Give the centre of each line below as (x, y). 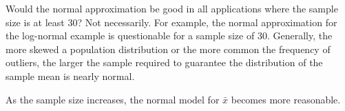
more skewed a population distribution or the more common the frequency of (168, 49)
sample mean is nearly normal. (70, 75)
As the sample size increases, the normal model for (113, 99)
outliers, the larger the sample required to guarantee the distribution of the (164, 62)
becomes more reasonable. (286, 99)
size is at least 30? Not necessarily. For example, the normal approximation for (171, 22)
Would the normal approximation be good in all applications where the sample (172, 8)
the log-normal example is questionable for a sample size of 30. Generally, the (169, 36)
